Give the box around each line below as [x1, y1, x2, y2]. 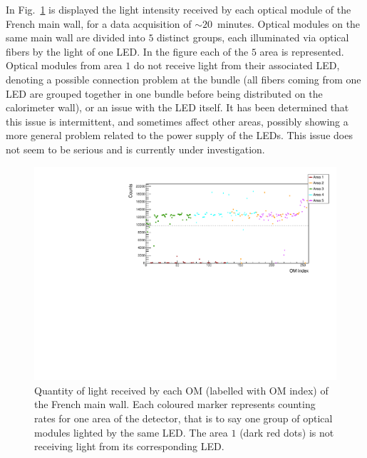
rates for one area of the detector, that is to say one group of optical [34, 410, 333, 425]
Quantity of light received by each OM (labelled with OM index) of [34, 382, 329, 397]
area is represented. [259, 44, 344, 58]
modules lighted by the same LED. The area [34, 424, 228, 439]
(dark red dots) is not [239, 424, 334, 439]
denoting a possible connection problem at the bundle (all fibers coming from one [6, 71, 361, 86]
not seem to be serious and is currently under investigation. [6, 141, 265, 156]
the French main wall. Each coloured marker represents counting [34, 397, 316, 412]
